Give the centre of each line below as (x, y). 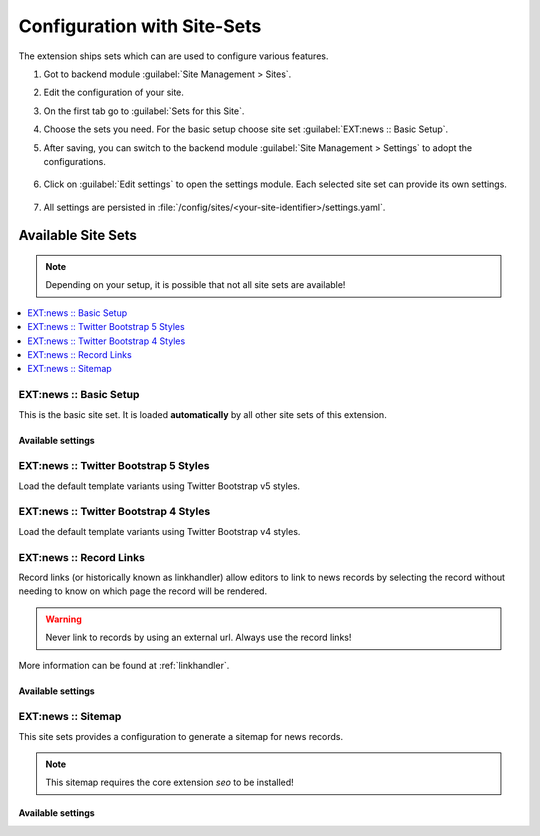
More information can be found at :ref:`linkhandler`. (124, 665)
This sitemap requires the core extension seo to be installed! (169, 782)
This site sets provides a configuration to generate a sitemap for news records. (181, 736)
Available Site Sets (77, 235)
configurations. (75, 161)
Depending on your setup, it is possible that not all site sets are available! (195, 285)
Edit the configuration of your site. (114, 92)
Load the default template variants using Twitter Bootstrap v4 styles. (159, 531)
